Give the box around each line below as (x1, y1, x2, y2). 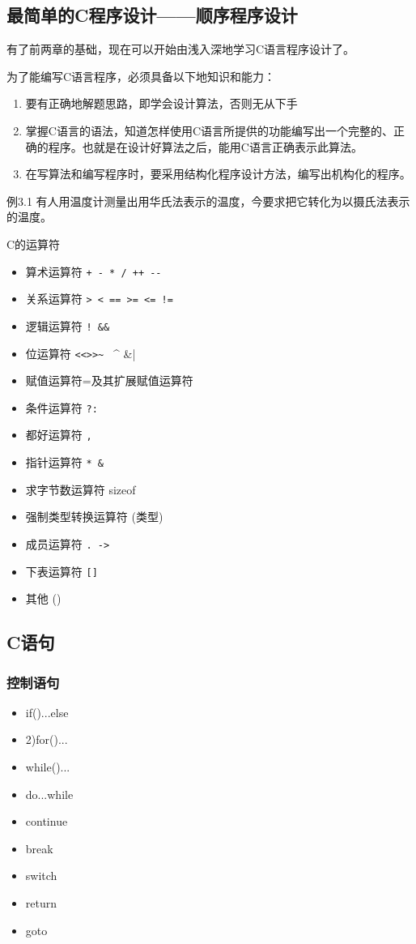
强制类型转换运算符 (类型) (25, 508, 163, 525)
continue (25, 813, 68, 830)
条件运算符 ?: (25, 399, 98, 416)
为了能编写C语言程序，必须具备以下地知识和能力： (6, 67, 276, 84)
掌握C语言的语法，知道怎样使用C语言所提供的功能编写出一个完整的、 (25, 122, 394, 139)
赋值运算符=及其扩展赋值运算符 (25, 372, 193, 389)
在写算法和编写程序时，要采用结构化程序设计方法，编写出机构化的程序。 (25, 165, 411, 182)
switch (25, 867, 57, 884)
